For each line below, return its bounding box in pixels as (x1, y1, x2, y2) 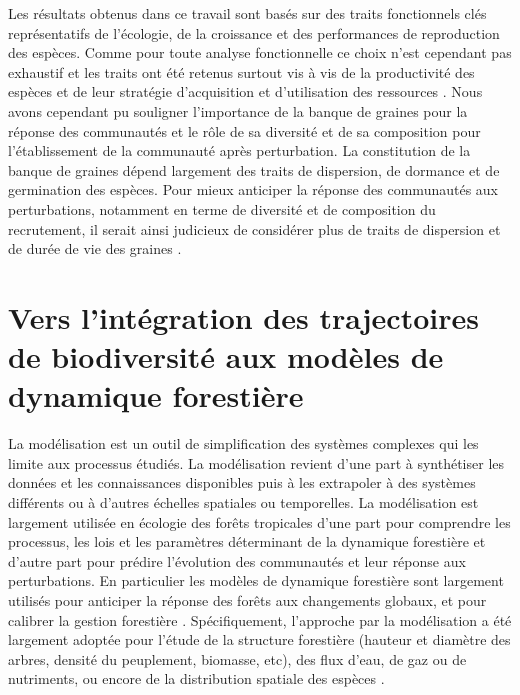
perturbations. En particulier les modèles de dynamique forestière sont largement (8, 570, 504, 591)
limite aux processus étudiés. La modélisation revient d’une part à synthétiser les (8, 452, 505, 473)
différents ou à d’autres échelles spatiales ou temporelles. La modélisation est (8, 492, 479, 512)
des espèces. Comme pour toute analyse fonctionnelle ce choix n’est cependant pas (8, 42, 512, 63)
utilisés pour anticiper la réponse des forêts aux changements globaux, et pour (8, 589, 487, 610)
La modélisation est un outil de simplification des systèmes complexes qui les (8, 433, 479, 454)
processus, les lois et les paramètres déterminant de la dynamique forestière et (8, 531, 486, 552)
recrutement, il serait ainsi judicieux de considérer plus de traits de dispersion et (8, 218, 501, 239)
